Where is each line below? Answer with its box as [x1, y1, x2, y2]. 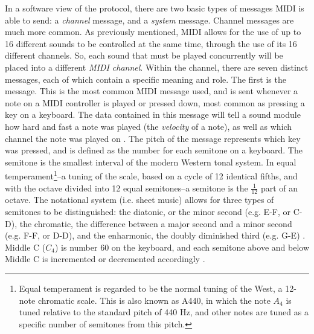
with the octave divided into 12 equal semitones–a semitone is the [5, 181, 248, 194]
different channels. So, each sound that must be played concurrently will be [5, 49, 283, 62]
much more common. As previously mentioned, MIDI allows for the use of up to [5, 25, 301, 38]
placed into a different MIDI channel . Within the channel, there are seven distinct [5, 60, 309, 73]
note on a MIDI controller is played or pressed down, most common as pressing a [5, 96, 305, 109]
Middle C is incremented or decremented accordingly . [5, 252, 205, 265]
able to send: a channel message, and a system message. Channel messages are [5, 13, 294, 26]
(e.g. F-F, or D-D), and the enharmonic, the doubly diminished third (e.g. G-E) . [5, 229, 306, 242]
